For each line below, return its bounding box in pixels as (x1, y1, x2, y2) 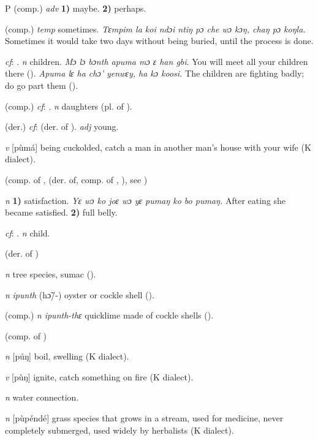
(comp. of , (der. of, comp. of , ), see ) (5, 173, 148, 186)
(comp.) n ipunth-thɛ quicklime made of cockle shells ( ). (5, 309, 214, 322)
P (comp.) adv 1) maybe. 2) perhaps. (5, 2, 146, 14)
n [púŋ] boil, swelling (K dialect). (5, 350, 129, 363)
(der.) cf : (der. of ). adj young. (5, 120, 119, 133)
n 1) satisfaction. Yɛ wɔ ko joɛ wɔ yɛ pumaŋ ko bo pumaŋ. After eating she (5, 194, 286, 206)
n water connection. (5, 391, 79, 404)
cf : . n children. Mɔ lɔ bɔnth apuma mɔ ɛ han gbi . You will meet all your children (5, 55, 308, 67)
